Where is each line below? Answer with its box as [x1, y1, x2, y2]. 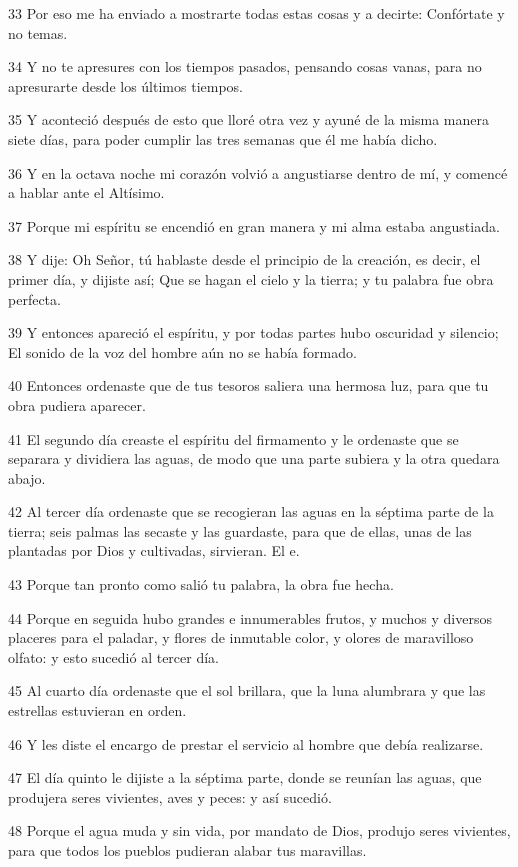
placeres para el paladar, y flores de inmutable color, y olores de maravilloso [8, 627, 474, 648]
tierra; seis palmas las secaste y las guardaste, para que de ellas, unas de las [8, 520, 472, 541]
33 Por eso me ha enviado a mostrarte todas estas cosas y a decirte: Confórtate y [8, 3, 505, 23]
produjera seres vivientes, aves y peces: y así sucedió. [8, 786, 332, 807]
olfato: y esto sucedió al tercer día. [8, 646, 219, 667]
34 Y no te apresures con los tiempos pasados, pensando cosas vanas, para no [8, 56, 482, 77]
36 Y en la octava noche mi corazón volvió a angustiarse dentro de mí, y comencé [8, 162, 508, 183]
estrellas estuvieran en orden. [8, 700, 187, 721]
